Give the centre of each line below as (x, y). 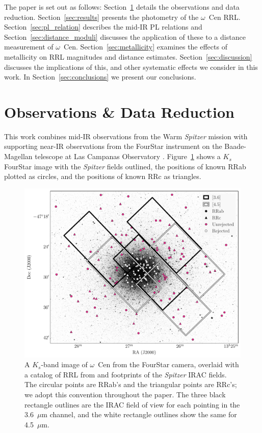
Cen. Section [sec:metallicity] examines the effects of (145, 47)
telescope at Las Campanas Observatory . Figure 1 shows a (128, 156)
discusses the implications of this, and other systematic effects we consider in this (131, 67)
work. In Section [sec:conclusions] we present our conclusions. (100, 77)
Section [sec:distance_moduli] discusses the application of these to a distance (125, 36)
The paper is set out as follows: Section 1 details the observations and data (122, 7)
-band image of (64, 364)
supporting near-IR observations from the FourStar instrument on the (113, 146)
